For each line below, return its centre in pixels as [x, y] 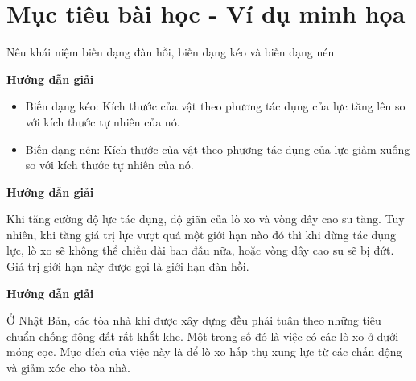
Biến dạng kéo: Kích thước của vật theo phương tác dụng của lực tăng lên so [215, 106]
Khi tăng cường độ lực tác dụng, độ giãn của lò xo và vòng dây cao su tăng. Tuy [206, 219]
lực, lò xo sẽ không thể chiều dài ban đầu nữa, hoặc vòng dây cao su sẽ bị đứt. [200, 250]
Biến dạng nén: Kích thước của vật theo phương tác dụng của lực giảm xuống [218, 149]
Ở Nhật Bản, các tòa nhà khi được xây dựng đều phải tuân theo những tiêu [194, 320]
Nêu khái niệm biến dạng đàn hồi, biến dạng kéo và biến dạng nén [171, 52]
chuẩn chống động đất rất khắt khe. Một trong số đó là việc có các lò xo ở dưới [203, 335]
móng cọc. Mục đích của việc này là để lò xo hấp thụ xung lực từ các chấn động [204, 352]
